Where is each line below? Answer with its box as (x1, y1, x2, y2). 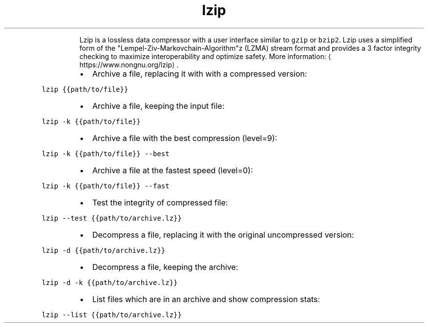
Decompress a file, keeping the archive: (92, 262, 238, 272)
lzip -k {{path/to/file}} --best (42, 149, 170, 158)
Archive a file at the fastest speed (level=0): (92, 165, 253, 175)
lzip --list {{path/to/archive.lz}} (42, 310, 182, 319)
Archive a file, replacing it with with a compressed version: (92, 68, 307, 79)
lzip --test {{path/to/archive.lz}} (42, 214, 182, 222)
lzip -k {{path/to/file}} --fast (42, 182, 170, 190)
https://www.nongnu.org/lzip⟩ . (79, 60, 179, 69)
